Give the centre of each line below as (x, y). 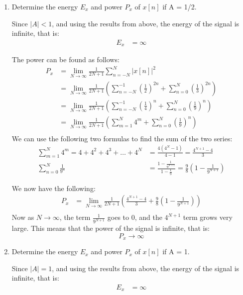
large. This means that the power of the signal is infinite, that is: (111, 228)
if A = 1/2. (180, 6)
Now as (23, 217)
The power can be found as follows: (65, 59)
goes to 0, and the (135, 217)
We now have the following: (54, 188)
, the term (75, 217)
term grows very (208, 217)
